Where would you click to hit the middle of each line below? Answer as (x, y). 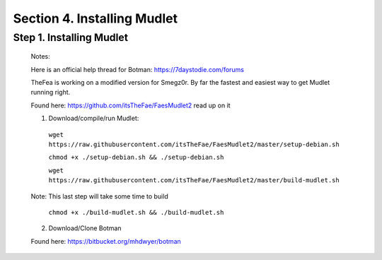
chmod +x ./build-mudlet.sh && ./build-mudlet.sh (136, 212)
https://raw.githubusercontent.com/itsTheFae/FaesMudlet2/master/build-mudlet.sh (194, 181)
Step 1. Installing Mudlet (71, 37)
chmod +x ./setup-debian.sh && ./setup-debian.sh (136, 158)
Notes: (40, 57)
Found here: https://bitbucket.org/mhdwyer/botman (106, 241)
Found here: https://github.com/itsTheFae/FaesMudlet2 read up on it (131, 105)
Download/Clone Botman (85, 228)
